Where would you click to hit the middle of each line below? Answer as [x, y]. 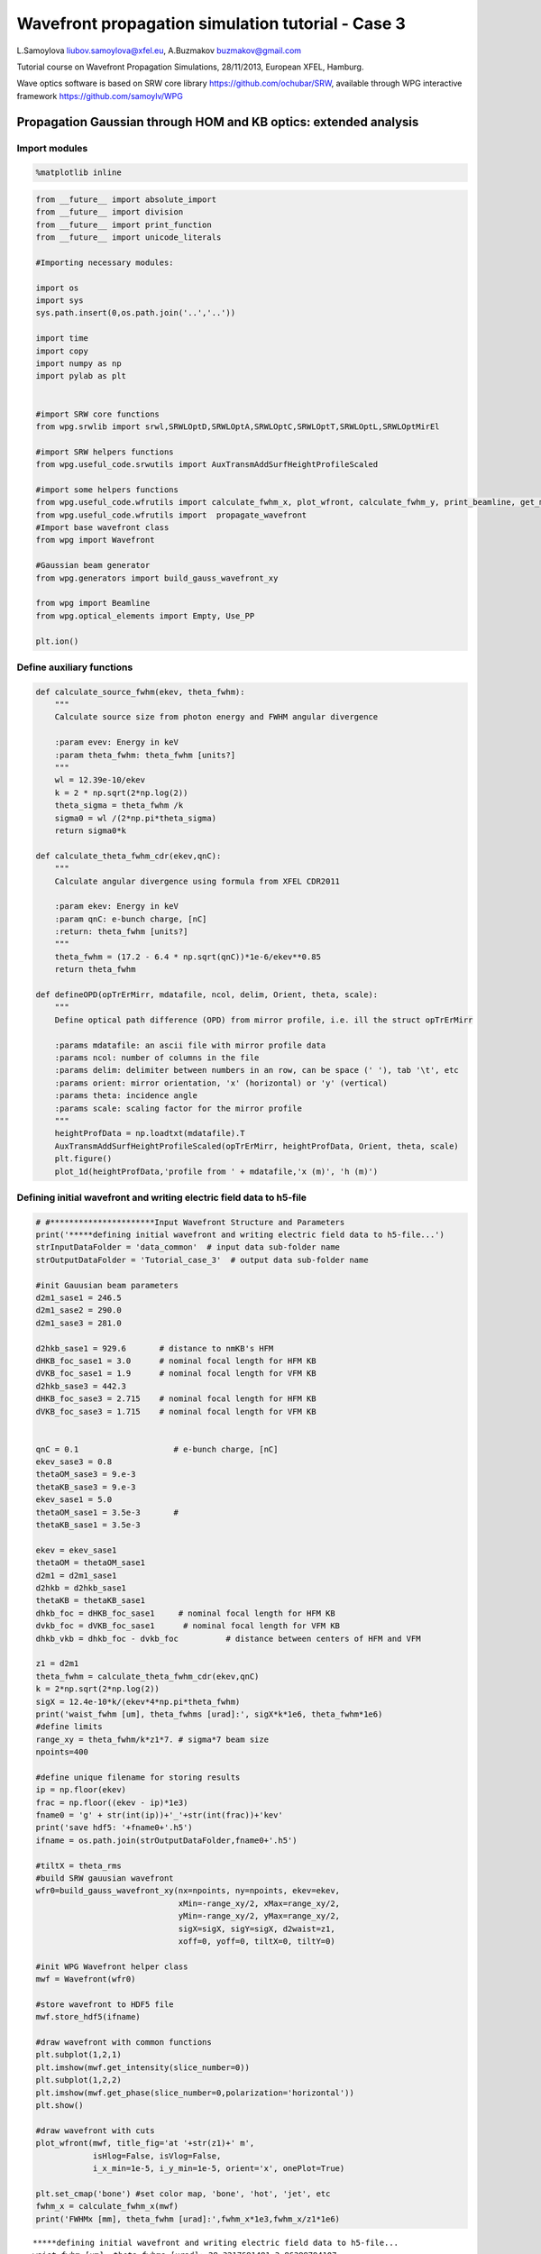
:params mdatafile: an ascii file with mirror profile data [190, 1045]
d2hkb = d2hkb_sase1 [81, 1588]
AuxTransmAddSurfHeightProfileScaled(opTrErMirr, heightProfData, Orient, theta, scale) [257, 1146]
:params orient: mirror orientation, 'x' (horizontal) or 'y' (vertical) [221, 1083]
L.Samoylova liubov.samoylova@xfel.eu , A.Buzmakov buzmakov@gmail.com [159, 50]
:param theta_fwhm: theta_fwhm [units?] [145, 755]
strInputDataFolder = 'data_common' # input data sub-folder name [188, 1247]
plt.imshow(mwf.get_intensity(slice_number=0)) [142, 2067]
